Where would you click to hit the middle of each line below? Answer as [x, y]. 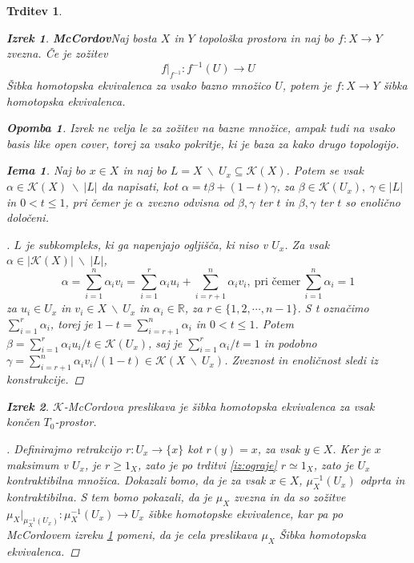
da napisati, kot [139, 186]
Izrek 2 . [28, 406]
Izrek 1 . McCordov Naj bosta [82, 37]
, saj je [165, 342]
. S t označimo [333, 308]
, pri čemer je [98, 201]
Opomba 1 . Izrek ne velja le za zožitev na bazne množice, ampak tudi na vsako [201, 128]
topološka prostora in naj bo [266, 37]
